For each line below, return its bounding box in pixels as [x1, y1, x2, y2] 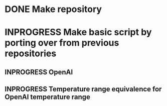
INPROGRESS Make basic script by [5, 27, 152, 38]
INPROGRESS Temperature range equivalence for [5, 85, 162, 93]
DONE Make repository [5, 4, 102, 15]
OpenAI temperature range [5, 93, 91, 101]
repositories [5, 48, 57, 59]
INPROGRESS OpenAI [5, 68, 73, 76]
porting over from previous [5, 37, 119, 49]
